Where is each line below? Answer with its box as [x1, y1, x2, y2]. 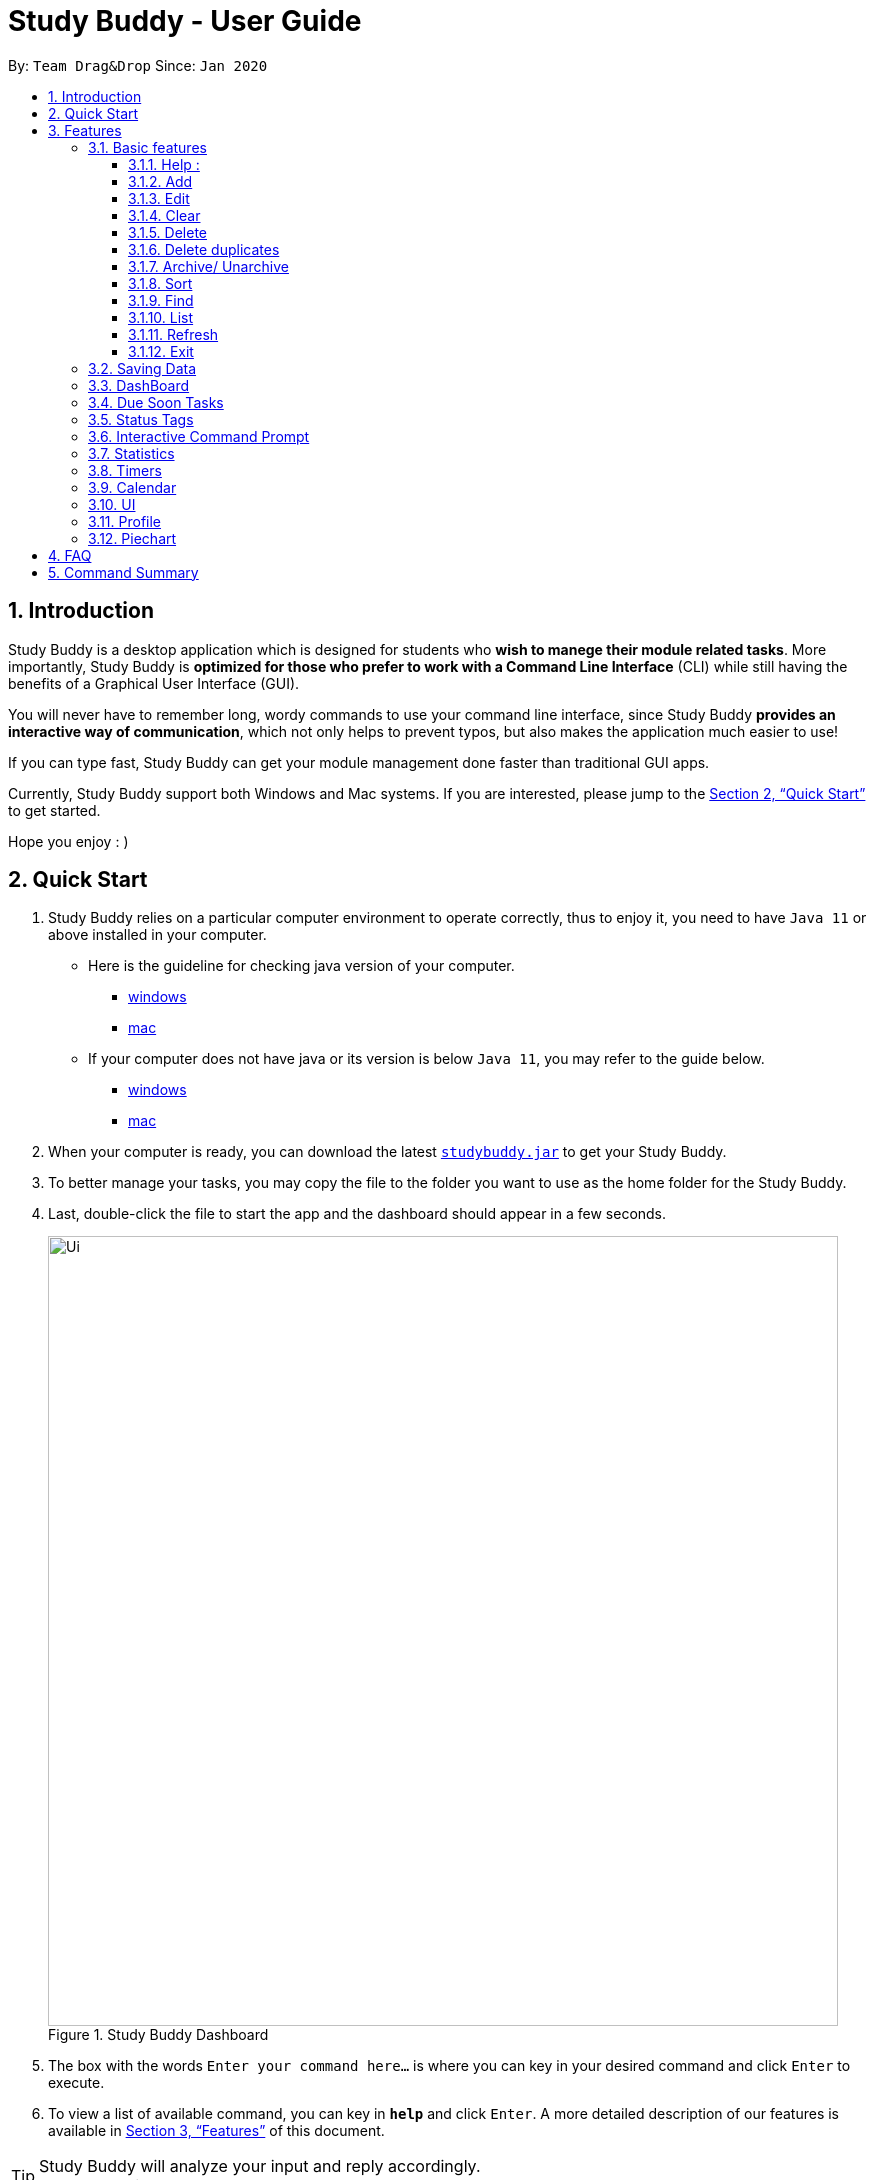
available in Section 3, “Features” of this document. [48, 2122, 385, 2140]
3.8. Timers [88, 461, 162, 479]
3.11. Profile [88, 512, 162, 530]
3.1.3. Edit [128, 189, 190, 207]
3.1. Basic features [88, 138, 207, 156]
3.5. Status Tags [88, 410, 194, 428]
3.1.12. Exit [128, 342, 194, 360]
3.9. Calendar [88, 478, 177, 496]
